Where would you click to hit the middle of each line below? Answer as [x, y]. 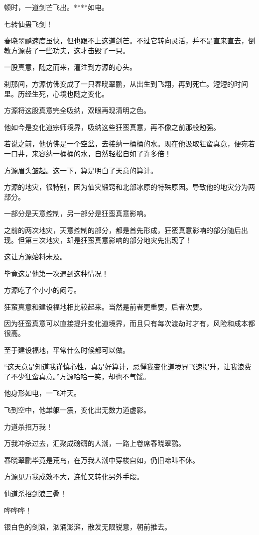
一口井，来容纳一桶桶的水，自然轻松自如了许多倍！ [88, 153]
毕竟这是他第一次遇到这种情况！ [56, 273]
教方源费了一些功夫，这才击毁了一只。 [67, 50]
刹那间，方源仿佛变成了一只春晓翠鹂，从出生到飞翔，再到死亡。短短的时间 [126, 83]
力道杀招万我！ [28, 426]
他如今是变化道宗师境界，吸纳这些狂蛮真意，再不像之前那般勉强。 [112, 127]
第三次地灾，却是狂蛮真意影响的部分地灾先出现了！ [108, 240]
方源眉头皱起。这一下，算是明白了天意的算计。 [81, 170]
